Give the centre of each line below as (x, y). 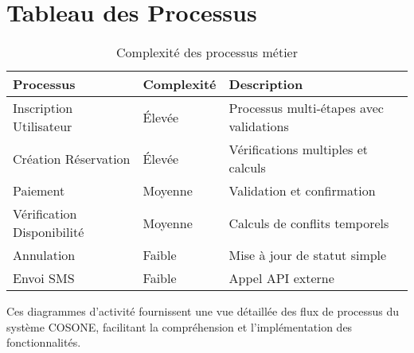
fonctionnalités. (44, 342)
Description (266, 84)
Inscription (43, 108)
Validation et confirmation (302, 191)
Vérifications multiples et (298, 149)
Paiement (39, 191)
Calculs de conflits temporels (309, 223)
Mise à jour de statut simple (308, 255)
